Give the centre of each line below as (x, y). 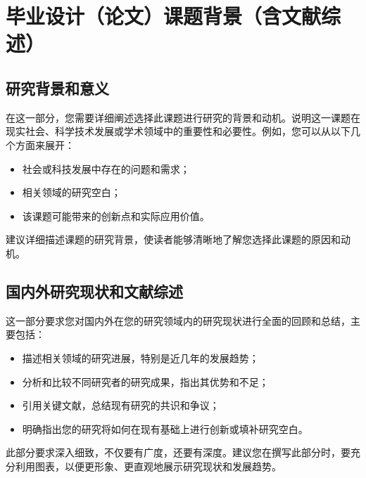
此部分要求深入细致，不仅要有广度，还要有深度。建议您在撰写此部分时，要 (178, 452)
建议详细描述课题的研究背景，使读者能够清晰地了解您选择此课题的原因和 (173, 239)
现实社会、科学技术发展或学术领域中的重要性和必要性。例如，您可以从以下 (178, 131)
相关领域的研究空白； (71, 192)
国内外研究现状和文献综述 (94, 291)
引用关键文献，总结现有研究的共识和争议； (121, 405)
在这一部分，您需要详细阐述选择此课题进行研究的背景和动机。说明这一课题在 (183, 117)
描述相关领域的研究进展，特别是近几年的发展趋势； (140, 357)
